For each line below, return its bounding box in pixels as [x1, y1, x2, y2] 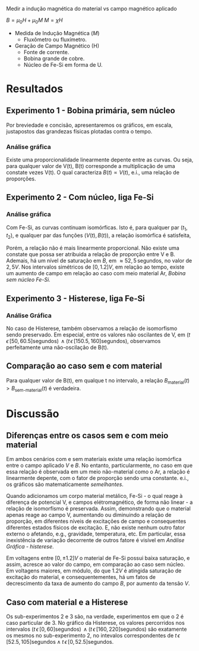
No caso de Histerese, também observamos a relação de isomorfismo [6, 325, 178, 332]
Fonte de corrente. [23, 48, 70, 55]
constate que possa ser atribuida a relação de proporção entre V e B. [6, 251, 175, 258]
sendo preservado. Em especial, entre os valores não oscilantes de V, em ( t [6, 331, 191, 338]
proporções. [6, 175, 36, 182]
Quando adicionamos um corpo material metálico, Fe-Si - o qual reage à [6, 493, 183, 500]
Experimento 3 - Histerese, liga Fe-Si [6, 293, 146, 303]
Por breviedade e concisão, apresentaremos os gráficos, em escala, [6, 122, 173, 129]
